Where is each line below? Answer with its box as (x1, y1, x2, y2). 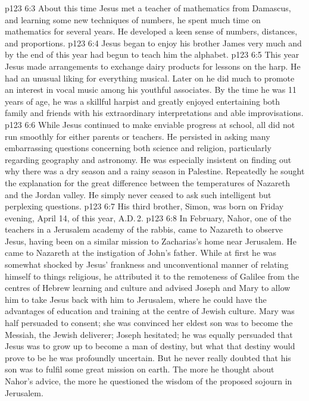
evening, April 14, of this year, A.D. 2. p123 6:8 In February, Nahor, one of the (5, 211, 291, 224)
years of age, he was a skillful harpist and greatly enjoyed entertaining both (5, 95, 280, 107)
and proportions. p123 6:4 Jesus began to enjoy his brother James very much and (5, 36, 302, 49)
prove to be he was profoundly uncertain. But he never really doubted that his (5, 351, 291, 364)
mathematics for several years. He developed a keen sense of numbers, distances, (5, 25, 298, 37)
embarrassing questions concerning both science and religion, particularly (5, 142, 271, 154)
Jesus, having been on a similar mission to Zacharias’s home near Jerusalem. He (5, 234, 296, 247)
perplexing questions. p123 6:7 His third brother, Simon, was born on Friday (5, 200, 284, 212)
